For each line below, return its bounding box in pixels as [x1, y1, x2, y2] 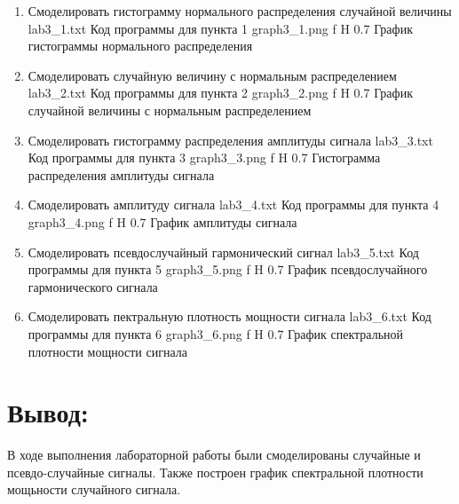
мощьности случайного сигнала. [7, 480, 181, 499]
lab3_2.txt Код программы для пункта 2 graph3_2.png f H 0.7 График [28, 83, 413, 102]
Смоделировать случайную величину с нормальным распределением [28, 66, 397, 84]
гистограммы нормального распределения [28, 36, 253, 55]
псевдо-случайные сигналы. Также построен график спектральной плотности [7, 462, 423, 481]
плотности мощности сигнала [28, 342, 187, 360]
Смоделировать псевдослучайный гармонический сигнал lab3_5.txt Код [28, 242, 419, 261]
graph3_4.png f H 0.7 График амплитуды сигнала [28, 212, 297, 231]
